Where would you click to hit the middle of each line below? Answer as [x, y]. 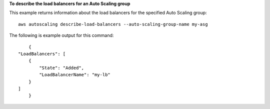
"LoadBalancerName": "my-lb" [75, 75]
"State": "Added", [62, 68]
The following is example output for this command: [61, 35]
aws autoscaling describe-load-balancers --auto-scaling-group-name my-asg [113, 24]
